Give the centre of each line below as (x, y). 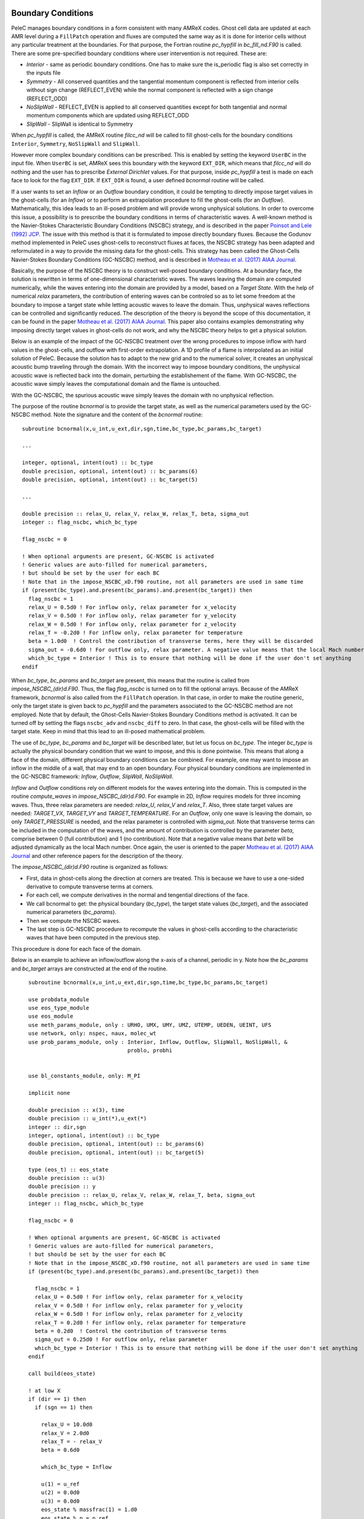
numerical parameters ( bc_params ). (71, 912)
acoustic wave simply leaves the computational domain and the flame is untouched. (116, 384)
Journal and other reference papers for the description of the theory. (97, 856)
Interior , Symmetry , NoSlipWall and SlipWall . (76, 143)
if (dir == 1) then (57, 1399)
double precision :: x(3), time (76, 1110)
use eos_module (51, 1017)
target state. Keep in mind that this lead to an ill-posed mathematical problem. (108, 732)
